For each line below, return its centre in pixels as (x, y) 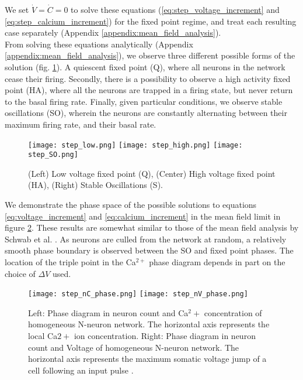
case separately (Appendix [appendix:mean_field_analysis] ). (113, 32)
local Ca (43, 336)
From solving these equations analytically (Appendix (99, 44)
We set (17, 9)
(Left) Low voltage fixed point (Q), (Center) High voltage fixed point (152, 173)
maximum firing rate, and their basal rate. (81, 124)
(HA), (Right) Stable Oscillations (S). (95, 185)
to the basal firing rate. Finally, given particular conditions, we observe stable (144, 101)
